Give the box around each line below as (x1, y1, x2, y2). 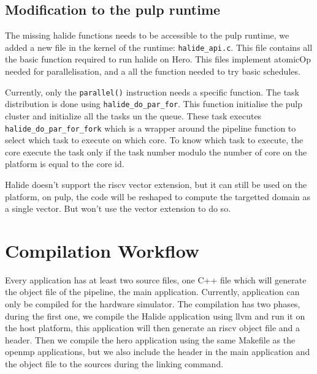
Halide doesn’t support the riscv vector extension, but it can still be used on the (5, 178, 307, 190)
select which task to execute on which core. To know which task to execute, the (5, 133, 304, 146)
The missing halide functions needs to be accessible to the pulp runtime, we (5, 29, 289, 42)
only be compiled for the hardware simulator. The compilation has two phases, (5, 297, 300, 310)
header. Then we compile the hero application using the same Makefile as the (5, 333, 296, 346)
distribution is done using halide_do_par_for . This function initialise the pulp (5, 97, 303, 110)
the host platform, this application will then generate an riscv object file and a (5, 321, 300, 334)
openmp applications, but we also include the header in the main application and (5, 345, 310, 358)
